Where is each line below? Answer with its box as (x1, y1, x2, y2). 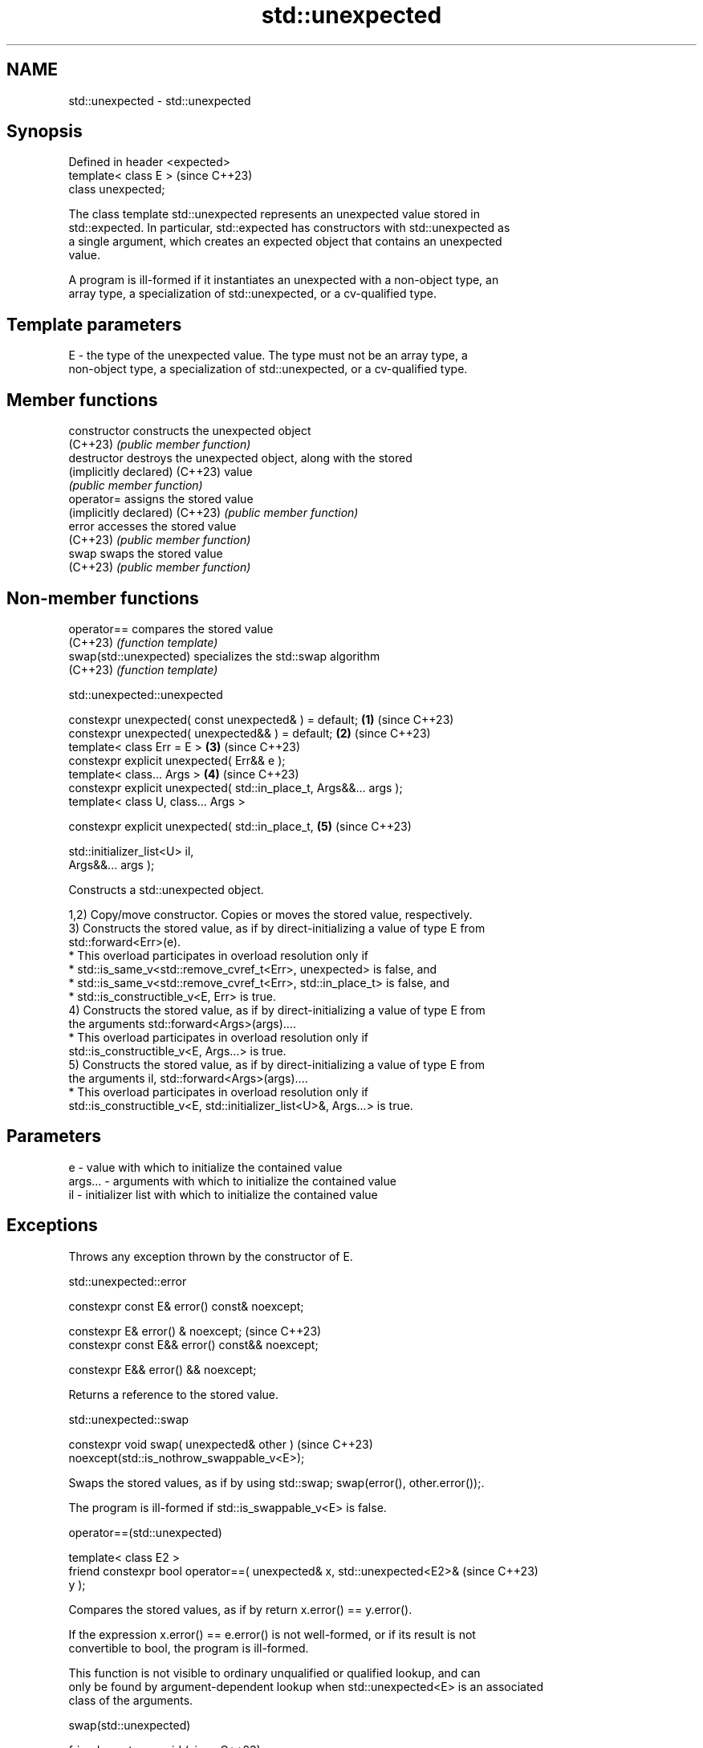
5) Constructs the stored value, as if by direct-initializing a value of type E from (68, 1057, 485, 1071)
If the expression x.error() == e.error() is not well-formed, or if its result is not (68, 1627, 476, 1641)
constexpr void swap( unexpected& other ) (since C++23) (68, 1437, 373, 1451)
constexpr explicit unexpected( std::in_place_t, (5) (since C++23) (68, 819, 412, 833)
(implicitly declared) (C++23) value (68, 465, 253, 479)
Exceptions (6, 1215, 98, 1236)
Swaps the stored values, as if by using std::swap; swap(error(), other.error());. (68, 1475, 485, 1490)
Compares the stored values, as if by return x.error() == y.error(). (68, 1602, 412, 1616)
